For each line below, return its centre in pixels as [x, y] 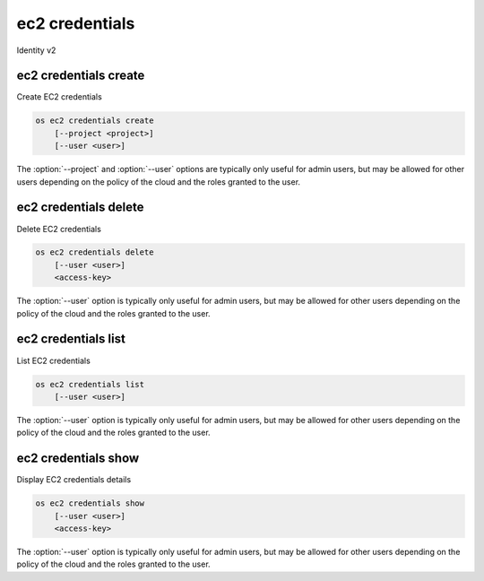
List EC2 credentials [54, 360]
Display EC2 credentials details [74, 480]
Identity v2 [36, 50]
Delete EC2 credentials [59, 229]
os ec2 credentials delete [95, 252]
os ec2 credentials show [90, 503]
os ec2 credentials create [95, 121]
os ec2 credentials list [90, 384]
